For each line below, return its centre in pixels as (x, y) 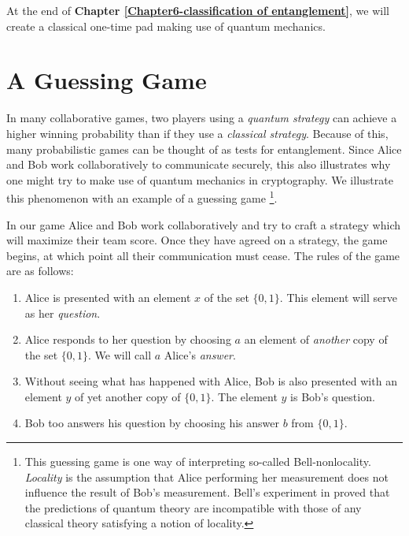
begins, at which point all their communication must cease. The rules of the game (203, 255)
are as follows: (40, 271)
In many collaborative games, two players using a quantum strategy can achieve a (202, 118)
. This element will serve (338, 297)
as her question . (63, 313)
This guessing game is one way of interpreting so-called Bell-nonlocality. (198, 462)
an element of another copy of (316, 339)
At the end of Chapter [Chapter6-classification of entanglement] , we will (198, 10)
